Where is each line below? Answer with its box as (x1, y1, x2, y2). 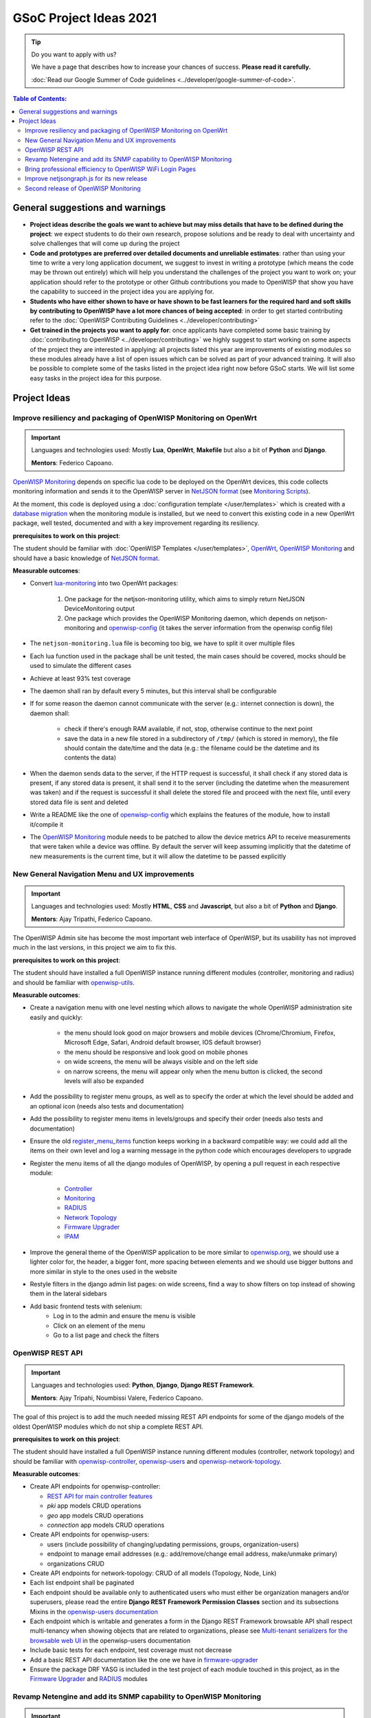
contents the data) (64, 753, 117, 762)
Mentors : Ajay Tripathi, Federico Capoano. (31, 915, 153, 923)
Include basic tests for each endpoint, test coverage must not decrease (30, 1646, 232, 1654)
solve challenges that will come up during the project (30, 239, 180, 247)
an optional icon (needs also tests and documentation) (30, 1102, 185, 1110)
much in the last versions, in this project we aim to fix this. (12, 944, 177, 952)
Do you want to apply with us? (31, 50, 117, 58)
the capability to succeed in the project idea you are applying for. (30, 287, 214, 295)
